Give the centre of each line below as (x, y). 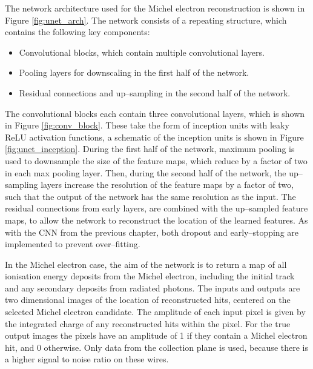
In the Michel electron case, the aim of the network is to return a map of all (146, 264)
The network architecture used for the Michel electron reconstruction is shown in (155, 8)
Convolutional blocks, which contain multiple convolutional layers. (142, 52)
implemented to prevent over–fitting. (73, 244)
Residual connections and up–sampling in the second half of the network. (155, 92)
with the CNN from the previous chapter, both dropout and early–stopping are (152, 232)
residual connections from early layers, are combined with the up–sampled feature (156, 208)
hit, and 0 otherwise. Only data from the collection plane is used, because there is (156, 347)
